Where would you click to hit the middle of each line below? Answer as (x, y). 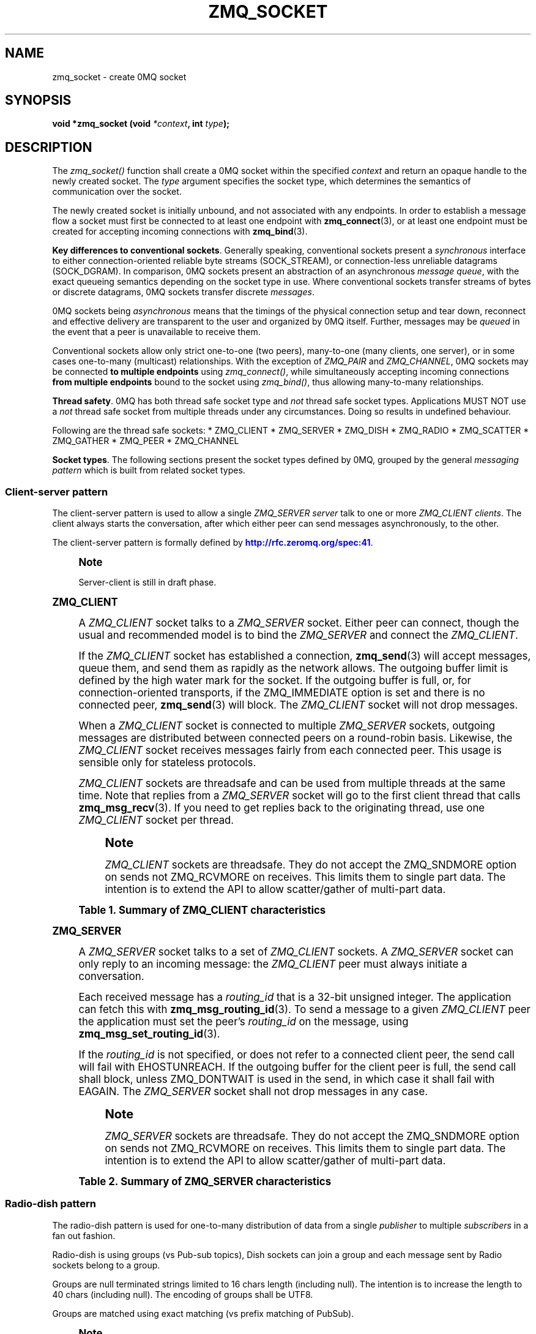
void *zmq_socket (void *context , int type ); (141, 124)
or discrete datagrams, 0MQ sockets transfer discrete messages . (183, 292)
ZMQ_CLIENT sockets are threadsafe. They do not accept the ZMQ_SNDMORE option (311, 865)
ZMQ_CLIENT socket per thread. (156, 820)
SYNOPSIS (38, 100)
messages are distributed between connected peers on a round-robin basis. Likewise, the (296, 738)
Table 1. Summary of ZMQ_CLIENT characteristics (202, 910)
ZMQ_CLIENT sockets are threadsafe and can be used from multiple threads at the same (292, 784)
